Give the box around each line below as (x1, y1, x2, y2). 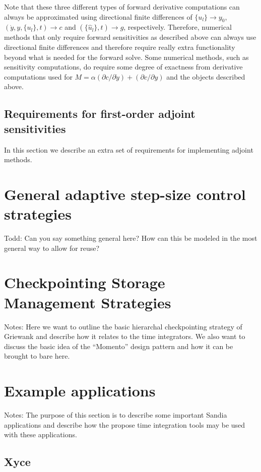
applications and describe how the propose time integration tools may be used (4, 419, 245, 430)
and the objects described (166, 71, 245, 82)
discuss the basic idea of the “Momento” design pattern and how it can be (4, 341, 233, 351)
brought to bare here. (4, 351, 70, 361)
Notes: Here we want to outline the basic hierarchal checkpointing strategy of (4, 321, 242, 331)
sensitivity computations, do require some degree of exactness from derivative (4, 61, 243, 72)
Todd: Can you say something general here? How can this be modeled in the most (4, 233, 257, 243)
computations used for (4, 71, 73, 82)
